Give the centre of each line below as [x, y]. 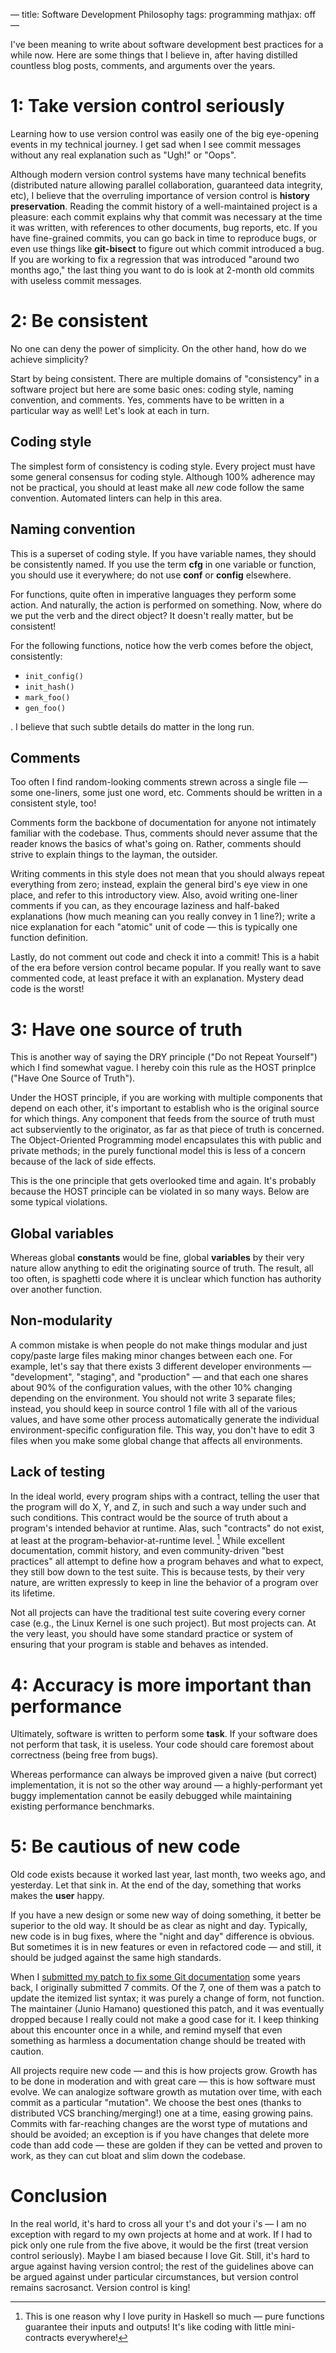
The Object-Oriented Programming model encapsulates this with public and [166, 1140]
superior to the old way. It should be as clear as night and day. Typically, [159, 1926]
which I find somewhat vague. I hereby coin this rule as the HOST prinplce [163, 1068]
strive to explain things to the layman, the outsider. [114, 855]
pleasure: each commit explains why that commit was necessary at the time [166, 216]
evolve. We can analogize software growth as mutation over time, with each [166, 2092]
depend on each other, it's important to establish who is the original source [165, 1108]
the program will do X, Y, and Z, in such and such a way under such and [158, 1506]
